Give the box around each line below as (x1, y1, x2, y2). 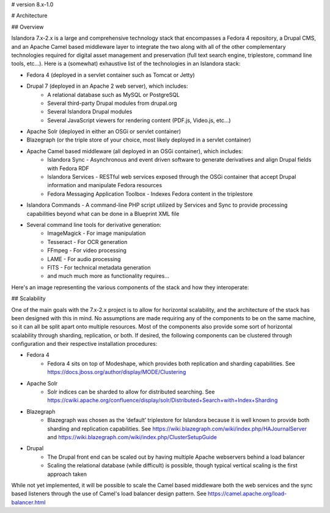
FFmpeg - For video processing (47, 247, 127, 254)
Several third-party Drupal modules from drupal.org (47, 99, 177, 107)
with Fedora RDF (47, 165, 89, 172)
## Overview (11, 23, 44, 30)
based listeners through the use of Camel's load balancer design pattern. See (11, 490, 207, 497)
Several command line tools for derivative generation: (26, 221, 161, 228)
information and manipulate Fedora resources (47, 182, 162, 189)
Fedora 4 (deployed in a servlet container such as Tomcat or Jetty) (26, 71, 195, 79)
